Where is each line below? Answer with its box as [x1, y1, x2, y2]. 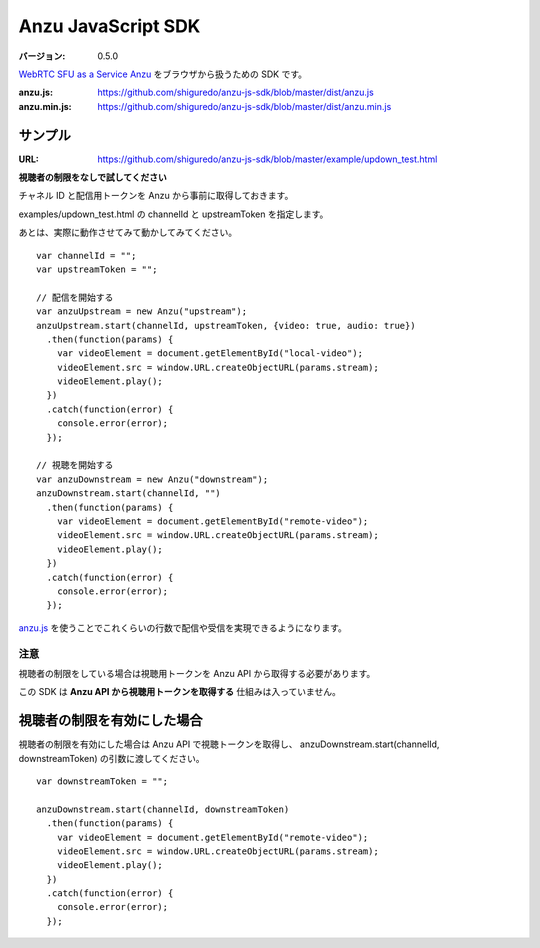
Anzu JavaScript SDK [18, 15, 201, 37]
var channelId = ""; [36, 250, 137, 261]
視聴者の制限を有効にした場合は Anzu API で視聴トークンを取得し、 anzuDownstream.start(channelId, [18, 738, 440, 750]
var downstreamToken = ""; [36, 775, 169, 787]
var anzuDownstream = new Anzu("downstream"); [36, 473, 269, 485]
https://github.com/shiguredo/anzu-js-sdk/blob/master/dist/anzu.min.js [97, 100, 392, 112]
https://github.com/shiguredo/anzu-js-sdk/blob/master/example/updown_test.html [97, 153, 438, 165]
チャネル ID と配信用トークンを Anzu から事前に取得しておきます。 [18, 190, 294, 202]
